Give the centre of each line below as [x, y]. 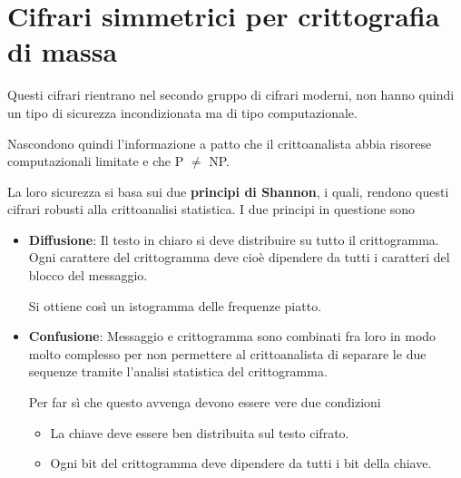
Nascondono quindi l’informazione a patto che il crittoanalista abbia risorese [220, 143]
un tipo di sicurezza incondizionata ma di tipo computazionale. [182, 112]
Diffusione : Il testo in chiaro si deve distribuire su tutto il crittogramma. [234, 239]
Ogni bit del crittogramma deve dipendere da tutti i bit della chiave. [241, 463]
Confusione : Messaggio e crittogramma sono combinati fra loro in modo [232, 336]
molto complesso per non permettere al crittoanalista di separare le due [227, 353]
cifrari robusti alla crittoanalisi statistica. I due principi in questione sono [211, 209]
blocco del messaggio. [88, 275]
